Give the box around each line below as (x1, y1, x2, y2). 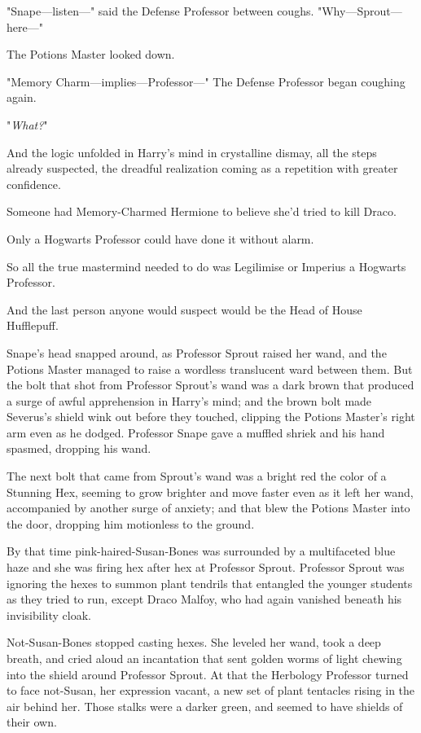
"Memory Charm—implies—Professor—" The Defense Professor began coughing (7, 72, 406, 90)
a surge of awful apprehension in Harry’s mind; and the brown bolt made (7, 392, 372, 409)
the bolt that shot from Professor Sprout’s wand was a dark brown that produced (7, 376, 414, 393)
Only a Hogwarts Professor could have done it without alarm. (7, 230, 314, 247)
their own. (7, 713, 57, 731)
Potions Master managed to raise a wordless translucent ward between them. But (7, 360, 413, 377)
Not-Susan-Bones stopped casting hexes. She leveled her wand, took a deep (7, 634, 381, 651)
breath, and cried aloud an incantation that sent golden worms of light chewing (7, 650, 402, 666)
